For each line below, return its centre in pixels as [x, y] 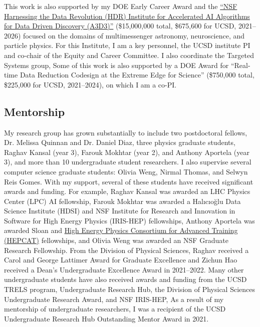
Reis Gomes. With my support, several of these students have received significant [129, 181]
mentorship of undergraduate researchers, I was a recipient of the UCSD [115, 309]
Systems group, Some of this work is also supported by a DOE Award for [116, 65]
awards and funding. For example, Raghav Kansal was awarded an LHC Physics [127, 191]
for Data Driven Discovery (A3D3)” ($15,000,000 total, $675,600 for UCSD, [120, 26]
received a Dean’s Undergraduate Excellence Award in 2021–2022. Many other [124, 269]
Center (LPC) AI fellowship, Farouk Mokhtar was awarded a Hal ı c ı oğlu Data [122, 201]
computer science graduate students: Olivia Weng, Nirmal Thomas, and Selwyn [126, 171]
